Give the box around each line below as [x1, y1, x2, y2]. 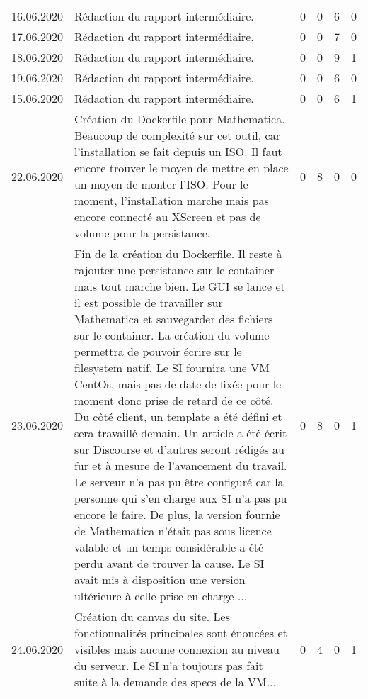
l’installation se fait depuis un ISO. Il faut [74, 143, 282, 160]
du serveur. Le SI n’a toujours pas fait [74, 657, 263, 673]
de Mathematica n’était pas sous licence [74, 522, 272, 539]
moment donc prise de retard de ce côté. [74, 392, 274, 408]
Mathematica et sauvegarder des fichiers [74, 311, 273, 327]
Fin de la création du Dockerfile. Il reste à [74, 245, 282, 262]
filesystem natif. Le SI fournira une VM [74, 359, 270, 376]
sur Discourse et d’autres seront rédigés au [74, 441, 284, 457]
